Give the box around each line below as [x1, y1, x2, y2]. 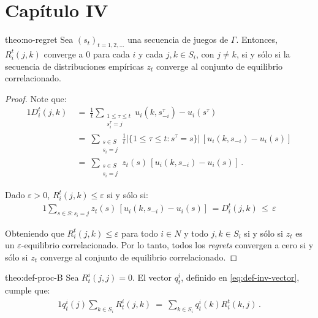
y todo [184, 226, 208, 239]
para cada [93, 47, 130, 60]
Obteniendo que [5, 226, 64, 239]
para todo [121, 226, 158, 239]
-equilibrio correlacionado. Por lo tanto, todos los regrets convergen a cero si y [21, 239, 314, 251]
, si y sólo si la [236, 47, 290, 60]
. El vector [132, 271, 172, 284]
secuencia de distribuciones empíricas [5, 59, 144, 72]
